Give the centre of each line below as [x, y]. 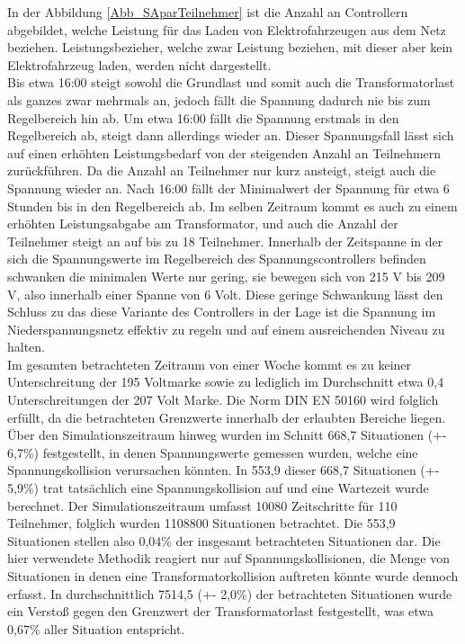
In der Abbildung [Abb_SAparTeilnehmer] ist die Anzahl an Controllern [208, 12]
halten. [27, 347]
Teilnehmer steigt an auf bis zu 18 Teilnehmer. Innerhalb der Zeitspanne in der [225, 241]
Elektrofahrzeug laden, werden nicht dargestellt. [139, 64]
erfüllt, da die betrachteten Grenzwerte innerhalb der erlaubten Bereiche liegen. [227, 417]
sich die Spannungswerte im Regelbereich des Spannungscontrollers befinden [217, 259]
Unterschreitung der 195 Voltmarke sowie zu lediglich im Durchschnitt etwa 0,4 [226, 382]
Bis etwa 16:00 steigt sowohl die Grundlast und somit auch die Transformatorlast [231, 82]
